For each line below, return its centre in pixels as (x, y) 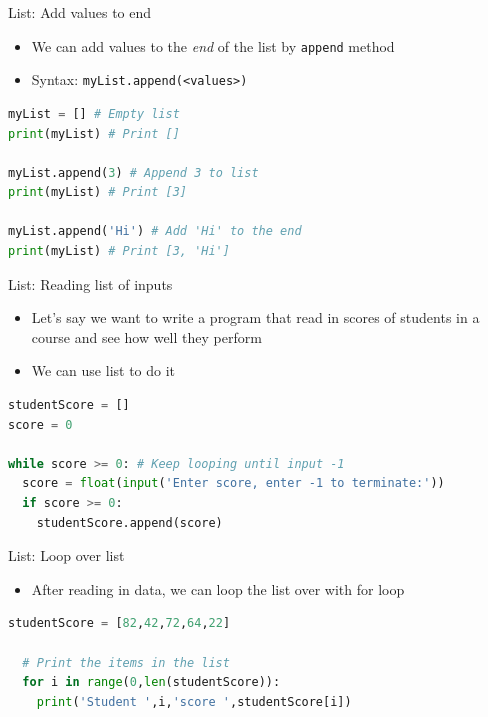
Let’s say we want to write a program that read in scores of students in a (255, 317)
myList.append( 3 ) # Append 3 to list (133, 172)
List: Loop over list (66, 555)
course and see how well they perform (146, 336)
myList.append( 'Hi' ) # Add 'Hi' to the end (155, 231)
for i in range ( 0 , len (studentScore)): (151, 682)
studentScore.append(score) (129, 522)
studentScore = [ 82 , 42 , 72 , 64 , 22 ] (119, 623)
